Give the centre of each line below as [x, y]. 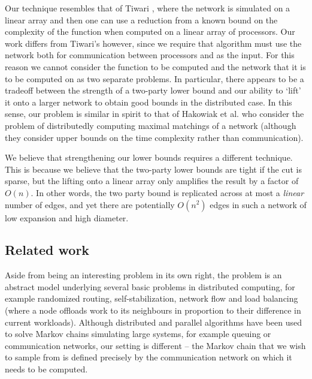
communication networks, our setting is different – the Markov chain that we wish [155, 345]
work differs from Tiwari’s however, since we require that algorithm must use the [153, 43]
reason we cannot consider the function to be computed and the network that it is [155, 66]
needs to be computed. [46, 369]
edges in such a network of [258, 204]
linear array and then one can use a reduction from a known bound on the [141, 19]
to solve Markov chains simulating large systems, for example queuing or [138, 334]
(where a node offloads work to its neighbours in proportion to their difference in [153, 310]
